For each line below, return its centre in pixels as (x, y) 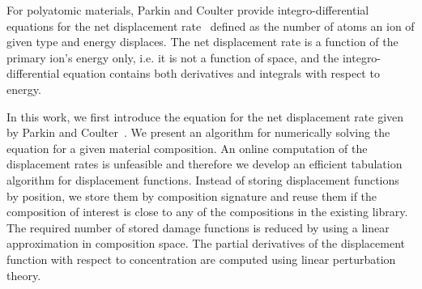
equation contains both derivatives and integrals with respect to (222, 73)
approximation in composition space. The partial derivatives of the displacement (206, 243)
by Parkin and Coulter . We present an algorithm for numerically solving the (198, 132)
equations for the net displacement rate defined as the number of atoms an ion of (211, 25)
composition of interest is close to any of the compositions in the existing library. (207, 212)
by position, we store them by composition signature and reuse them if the (192, 195)
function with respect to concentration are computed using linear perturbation (201, 259)
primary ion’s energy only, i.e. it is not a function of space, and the (173, 57)
